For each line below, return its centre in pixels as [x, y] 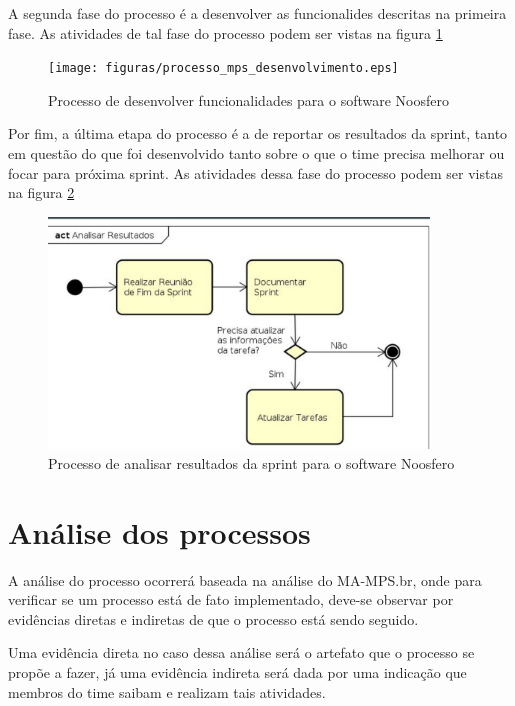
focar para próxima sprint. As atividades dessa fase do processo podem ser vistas [255, 172]
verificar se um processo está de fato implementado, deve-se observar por [231, 599]
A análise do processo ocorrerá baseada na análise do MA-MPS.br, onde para [245, 579]
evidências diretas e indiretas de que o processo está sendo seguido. [213, 618]
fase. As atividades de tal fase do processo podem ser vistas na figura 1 [225, 32]
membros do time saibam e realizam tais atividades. [167, 691]
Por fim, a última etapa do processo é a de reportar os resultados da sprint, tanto [258, 133]
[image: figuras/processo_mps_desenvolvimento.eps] [223, 68]
